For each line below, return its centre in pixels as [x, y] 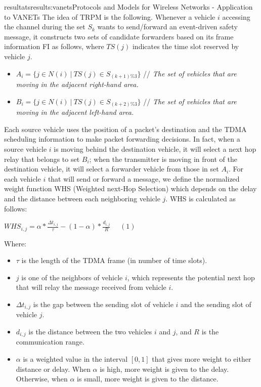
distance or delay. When [53, 369]
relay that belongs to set [42, 159]
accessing [236, 16]
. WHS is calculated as [201, 198]
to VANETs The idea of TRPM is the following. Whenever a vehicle [110, 16]
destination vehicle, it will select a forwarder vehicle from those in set [112, 169]
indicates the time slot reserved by [186, 46]
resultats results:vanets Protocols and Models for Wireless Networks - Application [128, 7]
